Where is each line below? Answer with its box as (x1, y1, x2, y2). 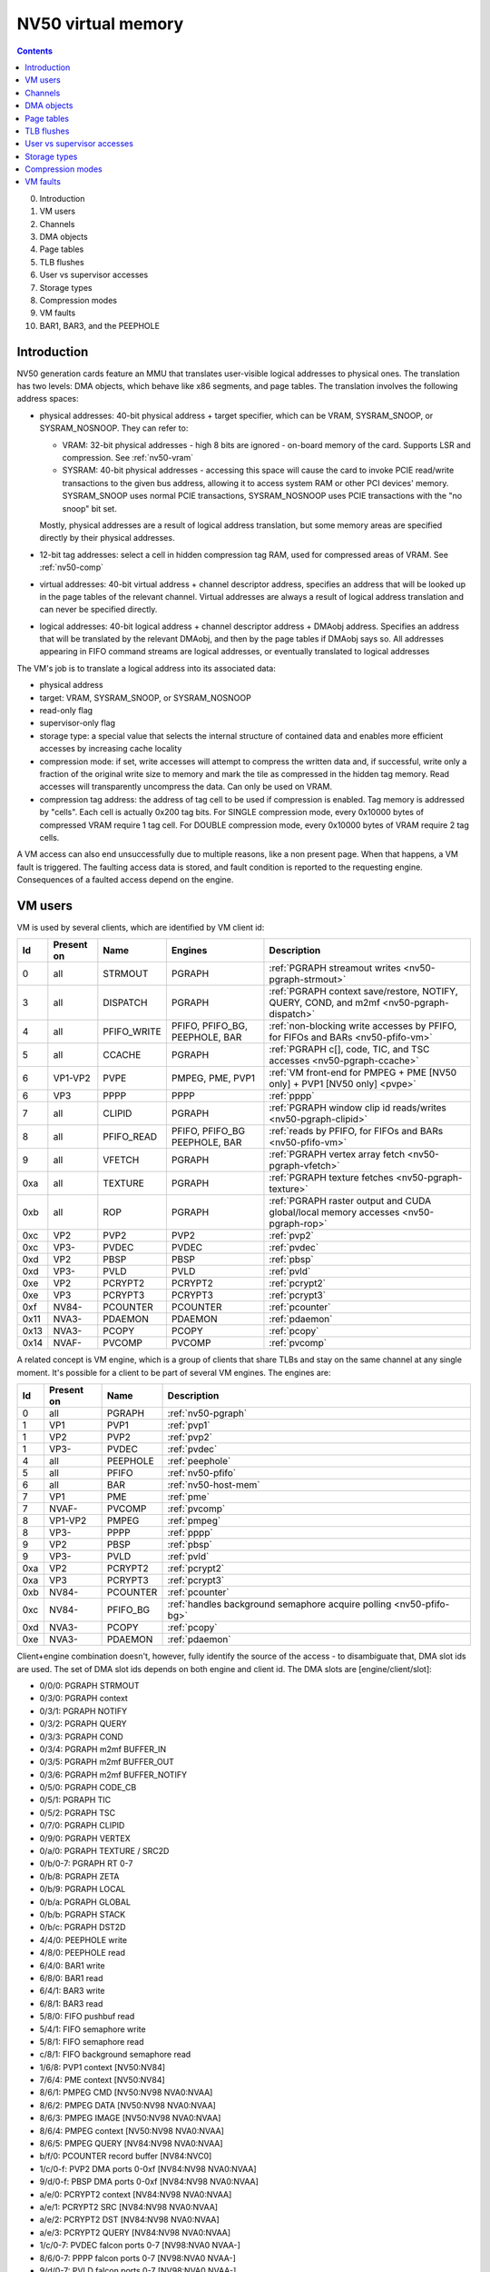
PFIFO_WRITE (103, 1025, 162, 1038)
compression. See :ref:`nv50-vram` (62, 453, 194, 463)
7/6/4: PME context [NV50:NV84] (39, 2075, 165, 2086)
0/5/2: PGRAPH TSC (39, 1807, 116, 1818)
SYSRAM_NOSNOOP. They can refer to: (39, 423, 189, 433)
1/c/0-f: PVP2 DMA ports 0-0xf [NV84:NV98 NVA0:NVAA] (39, 2163, 258, 2174)
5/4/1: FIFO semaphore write (39, 2023, 146, 2035)
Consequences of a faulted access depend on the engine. (16, 874, 234, 885)
